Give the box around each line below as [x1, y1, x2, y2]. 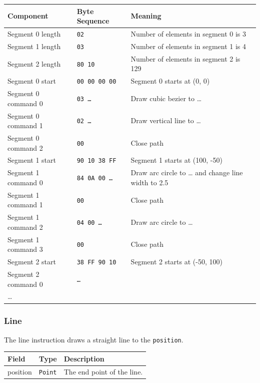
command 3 [7, 244, 43, 254]
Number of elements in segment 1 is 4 [130, 41, 246, 51]
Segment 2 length [7, 58, 61, 69]
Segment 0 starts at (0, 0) [130, 76, 210, 86]
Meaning [130, 11, 161, 21]
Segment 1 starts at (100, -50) [130, 155, 222, 165]
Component [7, 11, 48, 21]
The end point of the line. [63, 366, 143, 376]
